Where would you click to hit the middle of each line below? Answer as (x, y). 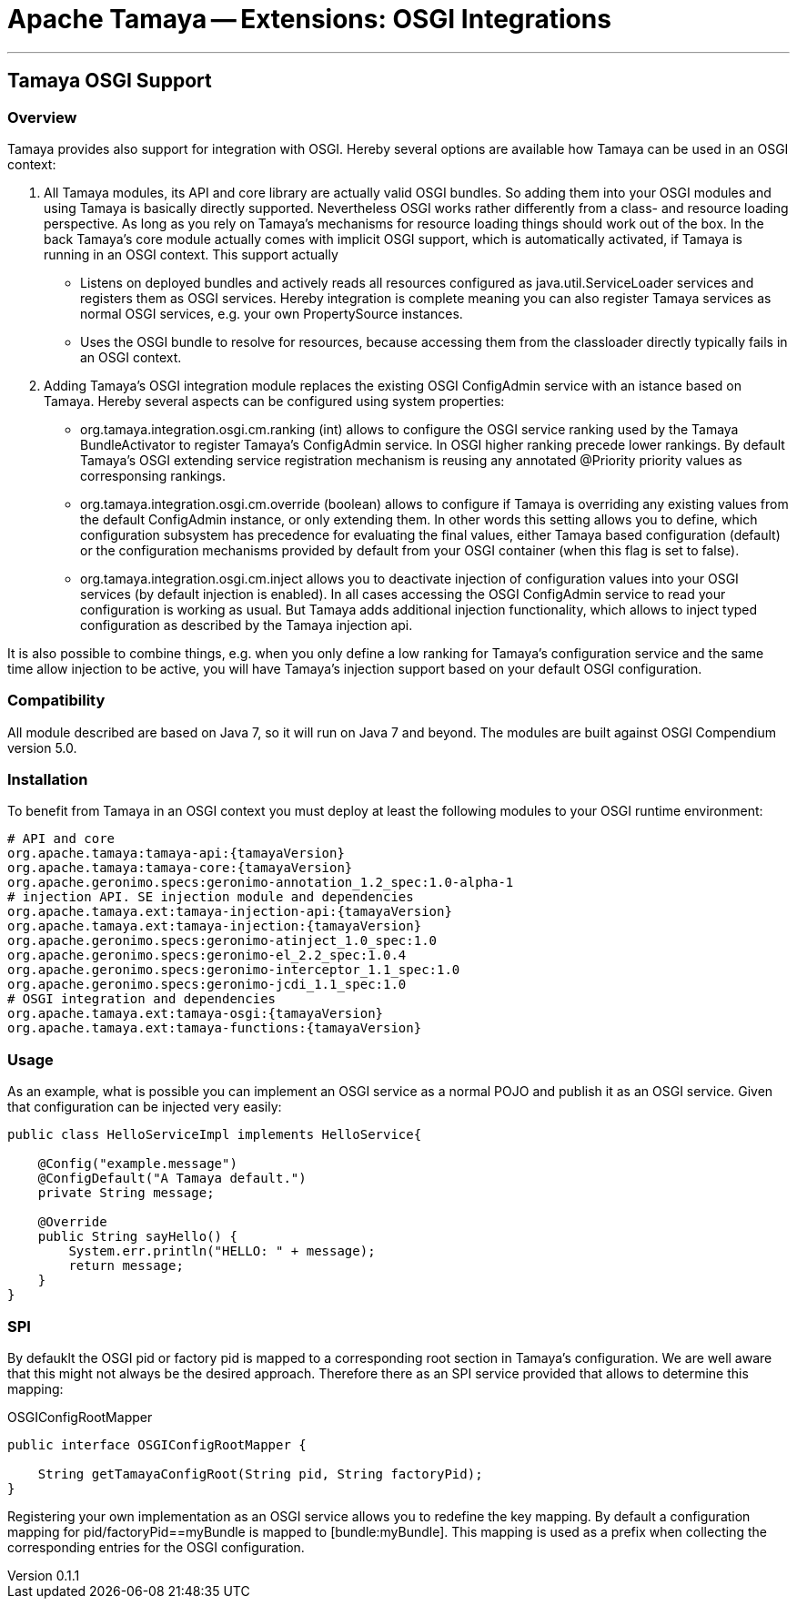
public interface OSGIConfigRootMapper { (157, 1444)
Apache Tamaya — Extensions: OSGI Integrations (309, 19)
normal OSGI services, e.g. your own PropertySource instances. (272, 313)
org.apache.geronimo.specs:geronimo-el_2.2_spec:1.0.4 (207, 955)
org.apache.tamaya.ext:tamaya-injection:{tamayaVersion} (215, 926)
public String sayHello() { (137, 1237)
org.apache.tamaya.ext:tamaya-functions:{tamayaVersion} (215, 1028)
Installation (48, 780)
